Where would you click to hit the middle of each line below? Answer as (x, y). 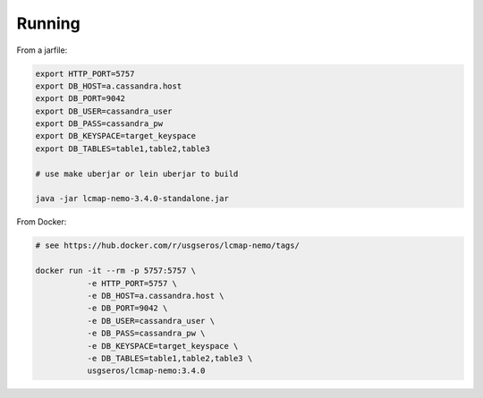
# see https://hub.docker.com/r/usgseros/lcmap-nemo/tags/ (167, 246)
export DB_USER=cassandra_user (104, 111)
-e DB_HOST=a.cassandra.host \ (156, 296)
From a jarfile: (42, 50)
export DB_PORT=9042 (80, 99)
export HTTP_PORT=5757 (85, 73)
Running (48, 23)
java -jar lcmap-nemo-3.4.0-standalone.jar (132, 199)
